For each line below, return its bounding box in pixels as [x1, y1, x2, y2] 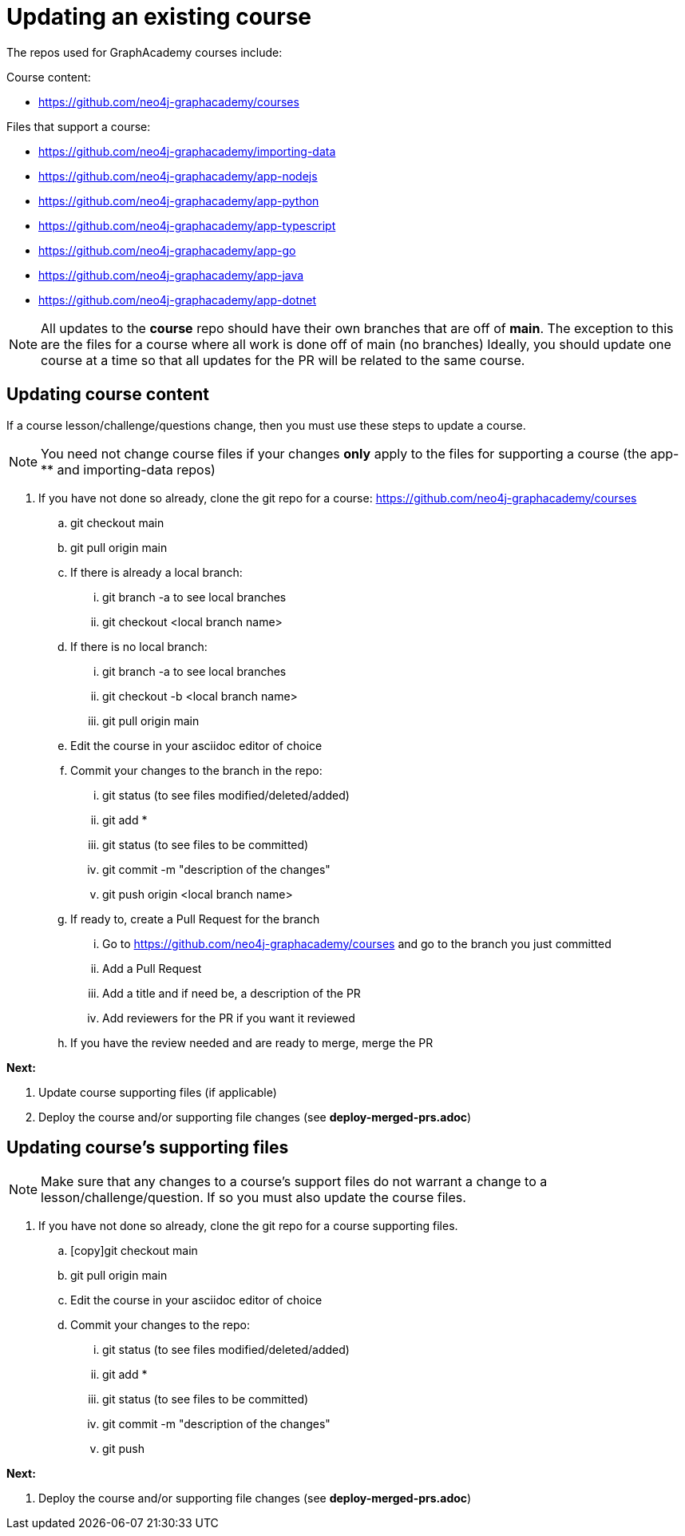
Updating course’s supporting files [6, 1137, 289, 1158]
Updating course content [6, 384, 209, 405]
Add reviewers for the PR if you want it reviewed [102, 1010, 355, 1025]
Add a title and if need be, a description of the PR [102, 986, 361, 1000]
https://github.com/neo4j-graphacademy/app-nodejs [38, 169, 318, 183]
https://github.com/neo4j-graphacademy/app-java [38, 268, 304, 282]
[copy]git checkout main [70, 1244, 198, 1258]
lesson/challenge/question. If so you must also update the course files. [41, 1189, 466, 1206]
